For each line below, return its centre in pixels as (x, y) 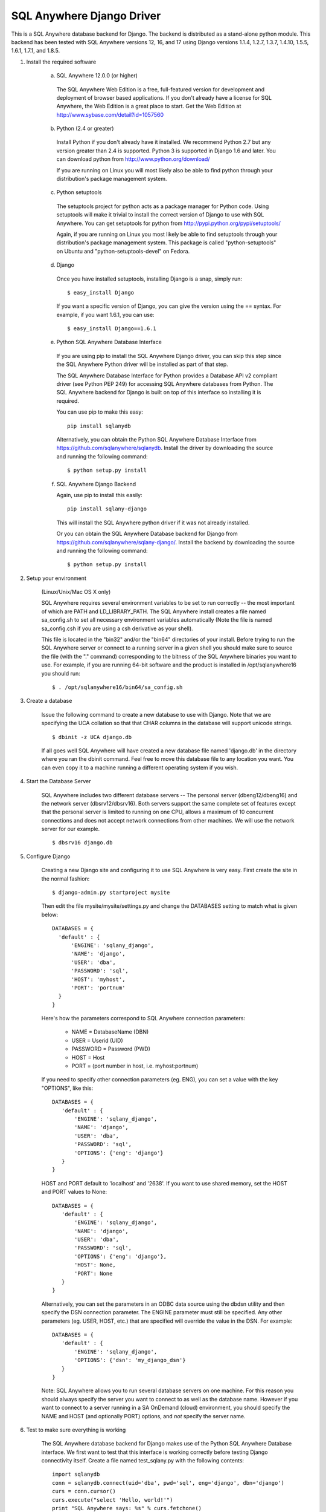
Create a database (49, 701)
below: (50, 914)
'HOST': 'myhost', (98, 979)
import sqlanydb (76, 1475)
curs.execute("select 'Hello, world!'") (113, 1500)
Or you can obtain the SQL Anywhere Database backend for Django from (147, 534)
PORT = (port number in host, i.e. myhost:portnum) (135, 1066)
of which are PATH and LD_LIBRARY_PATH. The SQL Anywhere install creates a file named (154, 611)
